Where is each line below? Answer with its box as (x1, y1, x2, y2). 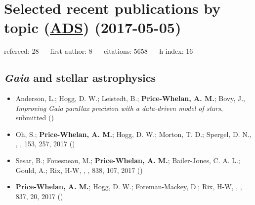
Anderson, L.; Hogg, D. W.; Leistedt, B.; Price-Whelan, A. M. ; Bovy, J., (15, 93, 245, 103)
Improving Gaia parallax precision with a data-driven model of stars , (15, 102, 223, 113)
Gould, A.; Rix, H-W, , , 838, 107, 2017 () (15, 165, 143, 175)
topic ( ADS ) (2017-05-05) (4, 17, 181, 37)
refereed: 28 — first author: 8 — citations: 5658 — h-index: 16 (4, 46, 193, 56)
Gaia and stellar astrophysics (4, 70, 156, 85)
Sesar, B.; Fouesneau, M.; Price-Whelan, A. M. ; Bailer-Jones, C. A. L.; (15, 155, 240, 166)
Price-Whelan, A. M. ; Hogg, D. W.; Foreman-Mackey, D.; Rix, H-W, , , (15, 181, 242, 192)
